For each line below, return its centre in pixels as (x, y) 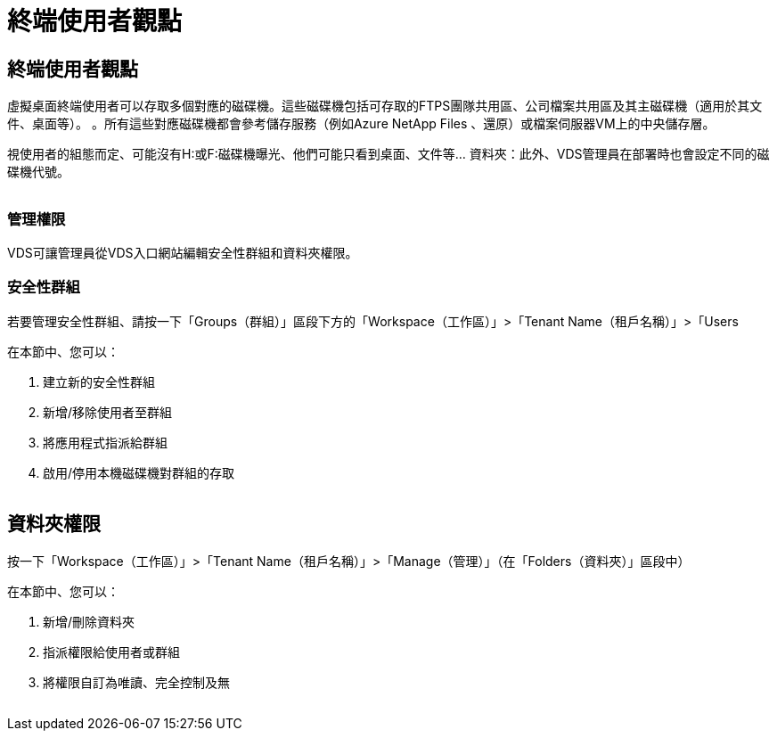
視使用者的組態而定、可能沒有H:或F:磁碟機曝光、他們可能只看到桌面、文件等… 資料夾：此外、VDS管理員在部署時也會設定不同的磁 (388, 154)
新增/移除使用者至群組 (108, 412)
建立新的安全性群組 (99, 381)
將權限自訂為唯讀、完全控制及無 (136, 682)
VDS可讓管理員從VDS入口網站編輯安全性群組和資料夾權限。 (183, 252)
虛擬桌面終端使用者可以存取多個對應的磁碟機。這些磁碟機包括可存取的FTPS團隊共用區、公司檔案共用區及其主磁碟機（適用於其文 (385, 106)
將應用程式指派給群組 (105, 442)
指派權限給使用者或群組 (111, 652)
